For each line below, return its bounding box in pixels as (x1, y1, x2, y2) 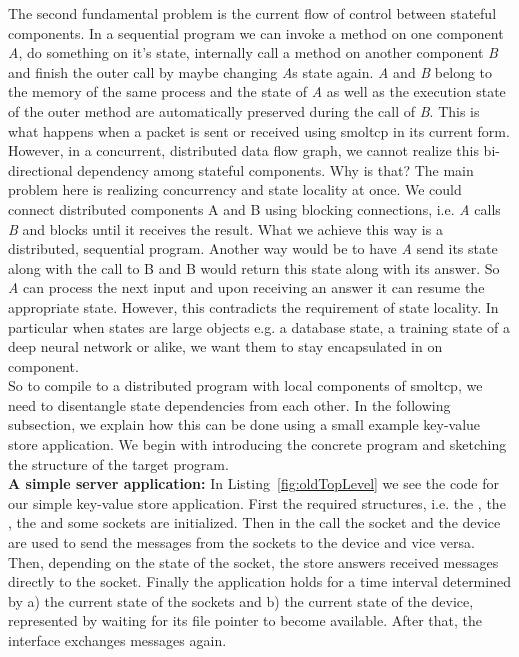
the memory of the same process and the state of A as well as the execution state (8, 81, 506, 102)
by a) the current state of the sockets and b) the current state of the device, (8, 590, 474, 611)
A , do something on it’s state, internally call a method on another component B (8, 42, 498, 63)
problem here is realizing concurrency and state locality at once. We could (8, 179, 462, 200)
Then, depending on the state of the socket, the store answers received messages (8, 551, 499, 572)
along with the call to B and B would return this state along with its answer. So (8, 257, 500, 278)
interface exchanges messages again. (8, 630, 227, 650)
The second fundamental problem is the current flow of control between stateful (8, 3, 497, 23)
